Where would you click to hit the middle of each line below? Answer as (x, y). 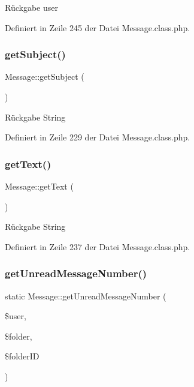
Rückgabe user (31, 7)
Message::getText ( (39, 186)
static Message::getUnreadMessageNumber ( (86, 295)
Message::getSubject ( (45, 76)
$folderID (22, 356)
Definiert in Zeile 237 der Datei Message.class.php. (98, 246)
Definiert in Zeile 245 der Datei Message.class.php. (98, 27)
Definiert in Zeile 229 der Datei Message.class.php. (98, 137)
